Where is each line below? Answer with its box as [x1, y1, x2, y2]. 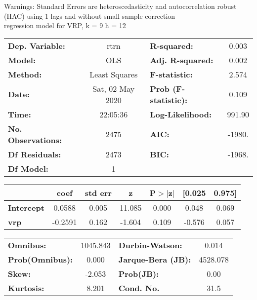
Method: [8, 68, 42, 80]
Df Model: [8, 162, 48, 174]
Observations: [8, 134, 62, 146]
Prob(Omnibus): [8, 253, 73, 265]
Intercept [8, 201, 44, 213]
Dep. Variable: [8, 39, 65, 51]
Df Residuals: [8, 148, 61, 160]
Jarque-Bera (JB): [118, 253, 191, 265]
